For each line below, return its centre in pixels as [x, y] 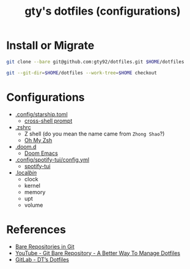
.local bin [26, 173]
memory [35, 192]
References [36, 229]
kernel [32, 185]
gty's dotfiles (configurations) [103, 11]
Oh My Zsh [38, 140]
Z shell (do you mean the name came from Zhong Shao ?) [94, 134]
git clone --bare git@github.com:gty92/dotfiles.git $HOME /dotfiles [95, 62]
